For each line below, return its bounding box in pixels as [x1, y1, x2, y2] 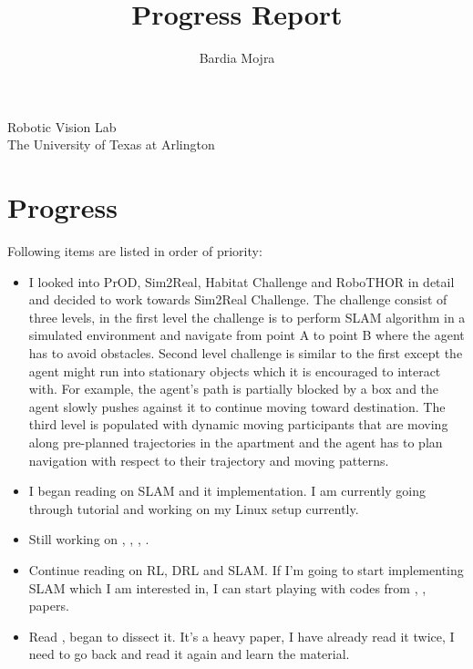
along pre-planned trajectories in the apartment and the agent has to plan [28, 432, 443, 451]
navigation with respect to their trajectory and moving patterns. [28, 450, 389, 469]
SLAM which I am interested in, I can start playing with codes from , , [28, 578, 427, 597]
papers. [28, 596, 69, 615]
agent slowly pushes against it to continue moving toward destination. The [28, 396, 446, 416]
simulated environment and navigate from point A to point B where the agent [28, 325, 465, 345]
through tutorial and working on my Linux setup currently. [28, 499, 359, 518]
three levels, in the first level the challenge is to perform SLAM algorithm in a [28, 307, 466, 326]
